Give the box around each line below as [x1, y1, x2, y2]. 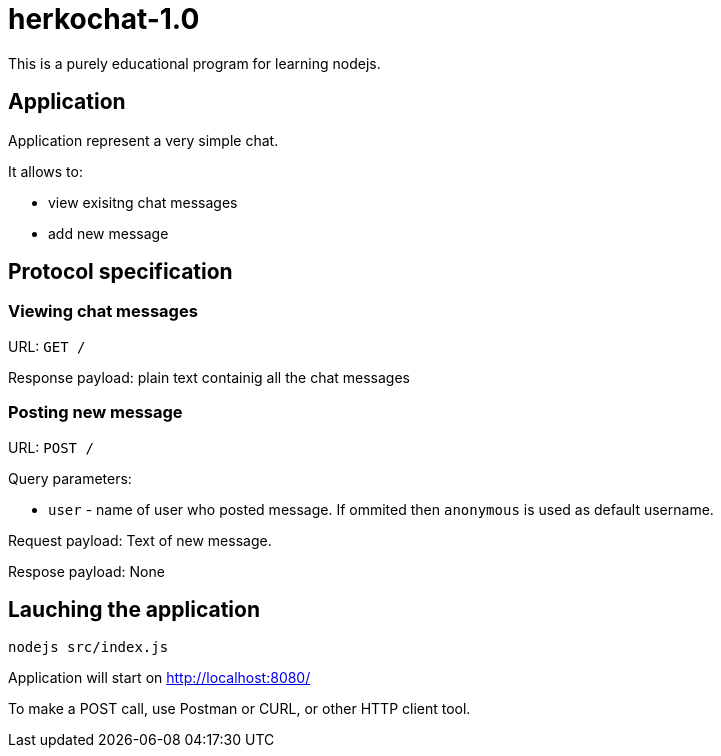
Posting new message [8, 402, 183, 423]
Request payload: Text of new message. [8, 531, 272, 549]
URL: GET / [8, 337, 86, 355]
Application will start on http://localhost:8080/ [8, 669, 311, 687]
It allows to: [8, 162, 83, 180]
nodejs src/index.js [8, 639, 169, 656]
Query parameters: [8, 469, 132, 487]
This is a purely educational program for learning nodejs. [8, 54, 381, 72]
